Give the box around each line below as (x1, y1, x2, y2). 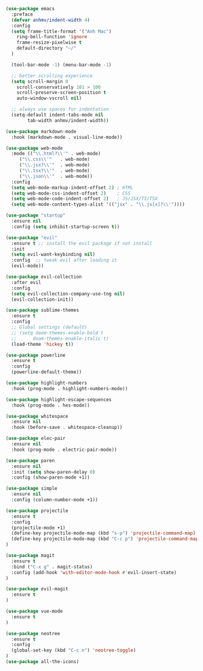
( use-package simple (5, 485, 58, 491)
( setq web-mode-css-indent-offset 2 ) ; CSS (11, 190, 131, 197)
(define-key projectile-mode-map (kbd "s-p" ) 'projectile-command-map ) (11, 530, 196, 536)
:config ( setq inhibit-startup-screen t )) (11, 223, 120, 230)
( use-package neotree (5, 630, 61, 636)
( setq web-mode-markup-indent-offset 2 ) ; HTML (11, 184, 134, 191)
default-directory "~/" (16, 46, 77, 52)
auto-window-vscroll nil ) (16, 95, 82, 101)
